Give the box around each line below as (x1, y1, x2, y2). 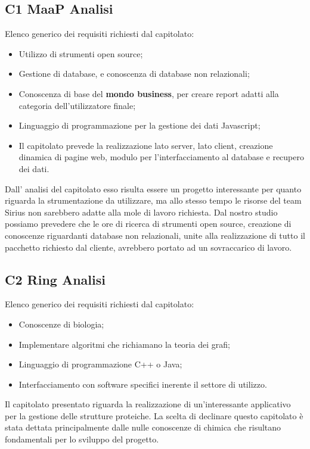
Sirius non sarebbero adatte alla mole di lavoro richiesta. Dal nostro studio (5, 205, 278, 218)
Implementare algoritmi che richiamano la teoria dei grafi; (18, 338, 230, 350)
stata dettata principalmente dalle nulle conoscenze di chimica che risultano (5, 421, 281, 434)
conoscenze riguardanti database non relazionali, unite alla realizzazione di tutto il (5, 229, 305, 241)
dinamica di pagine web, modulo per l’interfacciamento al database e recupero (18, 151, 304, 163)
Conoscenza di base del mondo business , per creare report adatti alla (18, 87, 279, 99)
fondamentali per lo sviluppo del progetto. (5, 433, 159, 445)
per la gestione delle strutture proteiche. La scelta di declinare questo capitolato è (5, 409, 303, 422)
